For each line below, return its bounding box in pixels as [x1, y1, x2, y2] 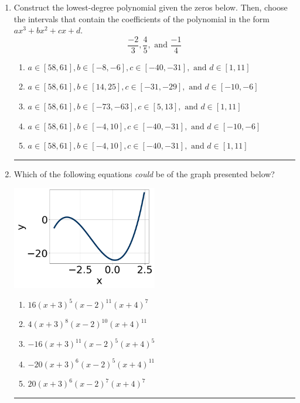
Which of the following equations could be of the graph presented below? [13, 167, 275, 180]
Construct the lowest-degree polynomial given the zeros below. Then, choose [13, 1, 288, 13]
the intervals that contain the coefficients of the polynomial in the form [13, 12, 270, 25]
